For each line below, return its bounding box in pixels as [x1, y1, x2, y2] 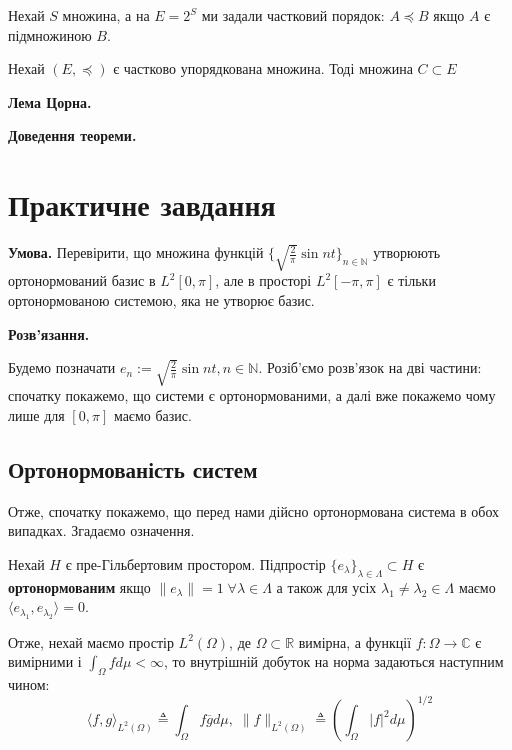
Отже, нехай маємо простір [8, 631, 174, 652]
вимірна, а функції [298, 631, 412, 652]
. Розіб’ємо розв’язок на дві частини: [258, 357, 482, 378]
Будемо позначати [8, 357, 116, 378]
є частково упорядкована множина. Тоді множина [113, 58, 413, 79]
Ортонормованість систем [8, 453, 258, 484]
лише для [8, 404, 65, 425]
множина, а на [62, 5, 150, 25]
